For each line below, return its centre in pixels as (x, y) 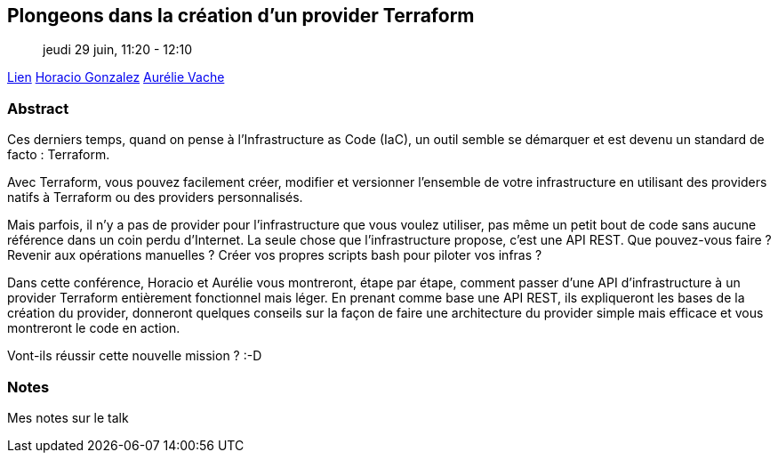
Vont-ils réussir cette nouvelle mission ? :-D (135, 356)
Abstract (38, 108)
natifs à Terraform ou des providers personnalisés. (155, 198)
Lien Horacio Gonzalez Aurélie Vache (116, 77)
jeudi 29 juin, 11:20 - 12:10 (118, 50)
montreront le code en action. (94, 328)
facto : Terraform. (59, 155)
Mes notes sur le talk (68, 417)
